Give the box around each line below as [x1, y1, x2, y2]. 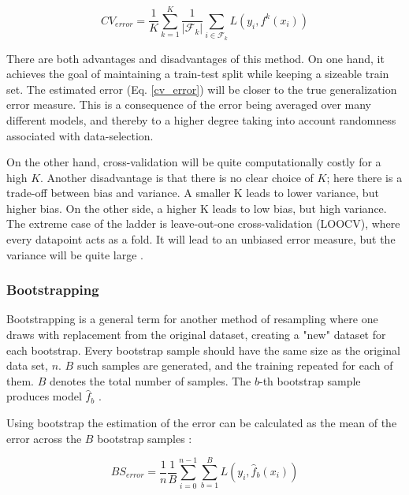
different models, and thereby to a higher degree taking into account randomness [6, 111, 396, 128]
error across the [6, 430, 82, 446]
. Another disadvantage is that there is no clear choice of [40, 169, 314, 185]
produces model [6, 388, 82, 404]
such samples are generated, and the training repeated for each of [76, 357, 393, 374]
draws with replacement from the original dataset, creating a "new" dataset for [6, 326, 386, 343]
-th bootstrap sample [259, 372, 361, 389]
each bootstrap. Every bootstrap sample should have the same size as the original [6, 341, 400, 358]
